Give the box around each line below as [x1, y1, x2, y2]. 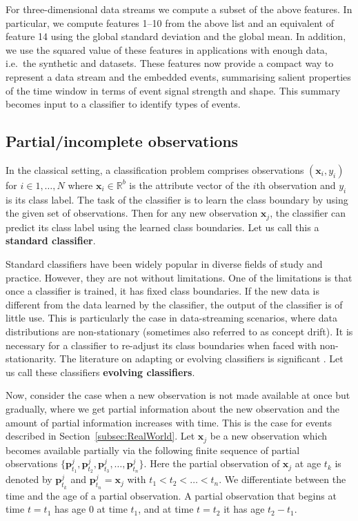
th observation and [256, 177, 336, 192]
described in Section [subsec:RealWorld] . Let [6, 429, 195, 443]
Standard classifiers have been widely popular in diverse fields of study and [6, 256, 323, 271]
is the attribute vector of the [129, 177, 250, 192]
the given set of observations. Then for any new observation [6, 206, 258, 220]
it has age [223, 502, 265, 516]
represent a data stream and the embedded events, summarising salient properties [6, 69, 351, 83]
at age [295, 456, 321, 471]
